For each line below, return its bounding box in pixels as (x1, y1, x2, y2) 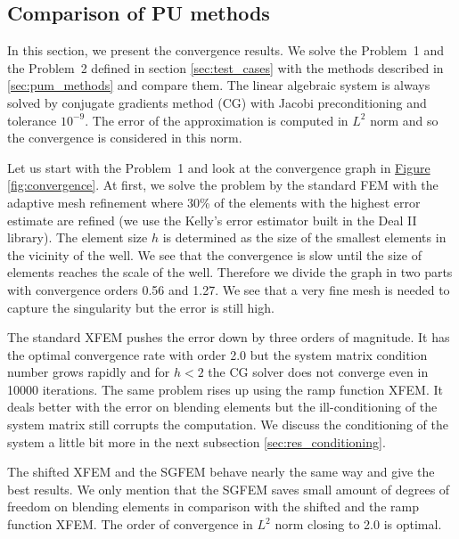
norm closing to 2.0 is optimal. (275, 515, 442, 534)
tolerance (7, 110, 57, 129)
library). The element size (7, 228, 148, 247)
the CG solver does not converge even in (208, 363, 429, 381)
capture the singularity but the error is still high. (7, 298, 275, 316)
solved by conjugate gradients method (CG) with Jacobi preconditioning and (7, 93, 427, 111)
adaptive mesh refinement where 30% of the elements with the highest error (7, 192, 421, 211)
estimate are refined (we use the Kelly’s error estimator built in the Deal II (7, 210, 417, 229)
